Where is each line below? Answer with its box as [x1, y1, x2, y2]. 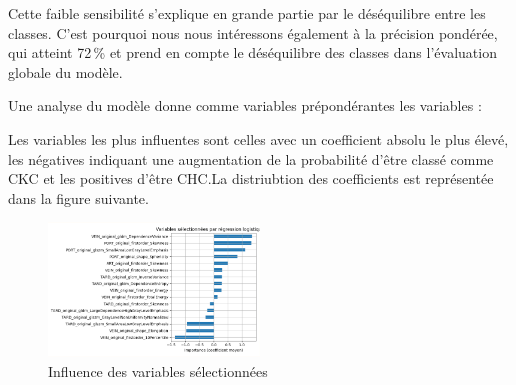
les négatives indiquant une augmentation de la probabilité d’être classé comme [8, 148, 494, 169]
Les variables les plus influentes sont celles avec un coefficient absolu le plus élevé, [8, 128, 509, 149]
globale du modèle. [8, 61, 123, 82]
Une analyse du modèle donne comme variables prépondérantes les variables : [8, 95, 482, 116]
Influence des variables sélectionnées [48, 360, 268, 381]
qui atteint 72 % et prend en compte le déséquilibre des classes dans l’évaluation [8, 42, 497, 63]
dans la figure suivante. [8, 187, 149, 208]
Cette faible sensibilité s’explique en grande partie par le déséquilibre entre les [8, 3, 486, 23]
